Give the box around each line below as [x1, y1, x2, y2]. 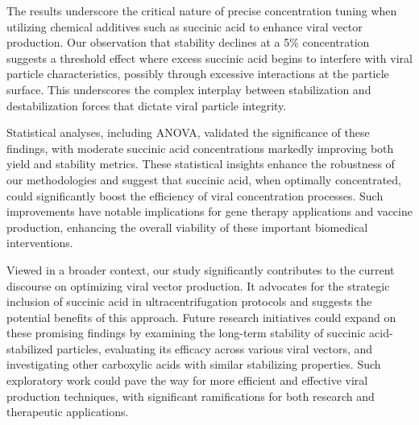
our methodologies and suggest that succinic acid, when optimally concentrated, [6, 171, 401, 188]
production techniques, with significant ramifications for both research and [6, 387, 375, 404]
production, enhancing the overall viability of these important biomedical [6, 218, 368, 235]
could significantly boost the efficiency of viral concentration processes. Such [6, 187, 384, 204]
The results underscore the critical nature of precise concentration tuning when [6, 2, 397, 19]
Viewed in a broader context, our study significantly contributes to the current [6, 261, 395, 278]
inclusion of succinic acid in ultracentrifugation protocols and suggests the [6, 293, 372, 310]
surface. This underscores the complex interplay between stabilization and [6, 80, 371, 97]
